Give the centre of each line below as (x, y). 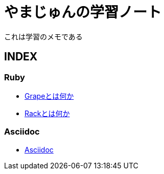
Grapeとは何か (49, 96)
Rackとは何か (47, 113)
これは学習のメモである (43, 36)
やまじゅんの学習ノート (83, 12)
